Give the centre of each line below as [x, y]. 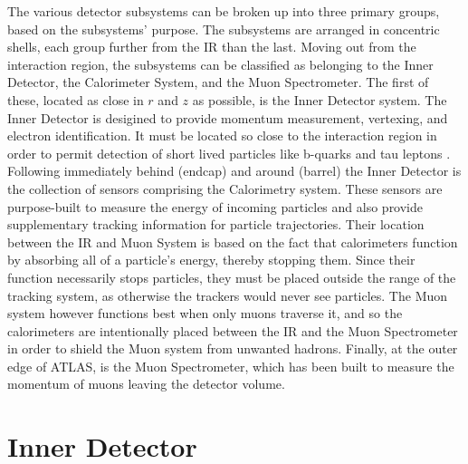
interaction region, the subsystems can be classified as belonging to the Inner [220, 64]
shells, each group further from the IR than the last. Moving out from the [212, 47]
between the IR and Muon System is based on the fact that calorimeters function [233, 242]
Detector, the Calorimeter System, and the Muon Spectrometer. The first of [218, 82]
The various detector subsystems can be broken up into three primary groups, [224, 11]
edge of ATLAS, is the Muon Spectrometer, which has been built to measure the [231, 366]
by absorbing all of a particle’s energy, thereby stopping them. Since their [211, 260]
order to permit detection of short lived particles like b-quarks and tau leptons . [229, 153]
